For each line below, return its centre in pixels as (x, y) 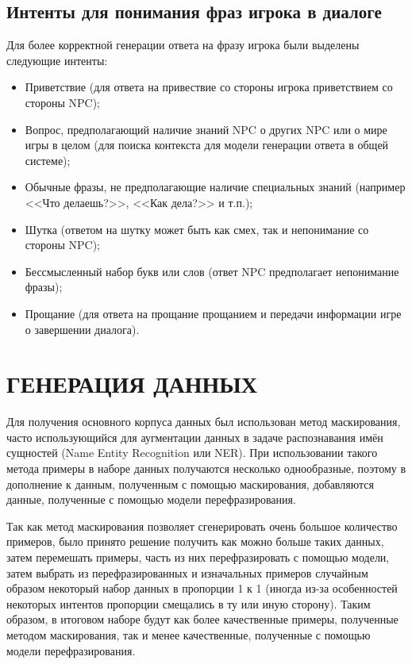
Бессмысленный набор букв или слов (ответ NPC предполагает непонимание (212, 271)
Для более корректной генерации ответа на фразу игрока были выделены (183, 45)
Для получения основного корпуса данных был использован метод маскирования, (204, 422)
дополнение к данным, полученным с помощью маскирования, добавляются (190, 484)
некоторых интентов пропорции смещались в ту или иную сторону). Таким (189, 603)
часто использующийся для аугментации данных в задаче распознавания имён (195, 437)
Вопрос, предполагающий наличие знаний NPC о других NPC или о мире (206, 129)
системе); (48, 160)
